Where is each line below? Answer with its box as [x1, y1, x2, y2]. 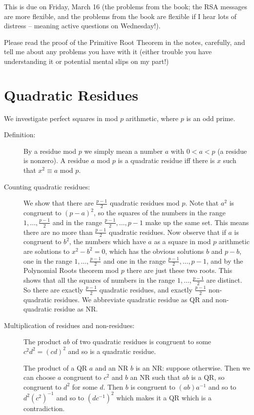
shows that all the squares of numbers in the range [23, 274, 175, 285]
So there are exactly [23, 284, 84, 294]
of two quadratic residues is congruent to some [72, 336, 212, 347]
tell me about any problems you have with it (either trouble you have [4, 46, 212, 57]
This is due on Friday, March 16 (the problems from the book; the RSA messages [4, 1, 247, 11]
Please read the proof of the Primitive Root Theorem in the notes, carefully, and [4, 37, 245, 47]
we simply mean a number [84, 145, 163, 156]
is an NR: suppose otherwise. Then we [135, 362, 250, 373]
